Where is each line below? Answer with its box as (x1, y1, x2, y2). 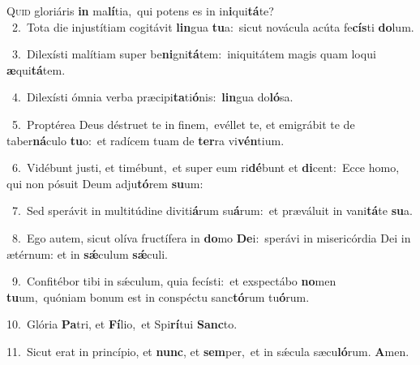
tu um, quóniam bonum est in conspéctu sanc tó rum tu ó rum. (6, 288, 310, 305)
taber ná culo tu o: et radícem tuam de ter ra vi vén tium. (6, 131, 285, 148)
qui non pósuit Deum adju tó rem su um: (6, 174, 204, 191)
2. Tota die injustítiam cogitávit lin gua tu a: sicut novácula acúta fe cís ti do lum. (11, 18, 414, 35)
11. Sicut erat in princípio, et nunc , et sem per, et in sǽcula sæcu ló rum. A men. (6, 342, 409, 359)
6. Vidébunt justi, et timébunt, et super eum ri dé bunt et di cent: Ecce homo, (11, 159, 400, 176)
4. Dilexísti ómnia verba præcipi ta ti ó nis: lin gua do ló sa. (11, 88, 294, 105)
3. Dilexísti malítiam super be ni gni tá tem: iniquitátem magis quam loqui (11, 45, 376, 62)
